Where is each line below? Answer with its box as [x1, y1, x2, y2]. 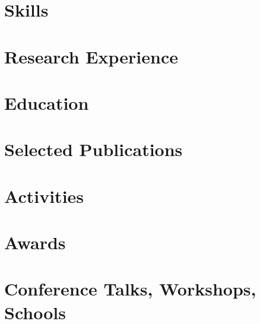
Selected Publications [4, 137, 183, 161]
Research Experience [4, 44, 178, 68]
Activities [4, 183, 84, 208]
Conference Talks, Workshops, [4, 277, 256, 301]
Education [4, 90, 89, 115]
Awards [4, 230, 66, 255]
